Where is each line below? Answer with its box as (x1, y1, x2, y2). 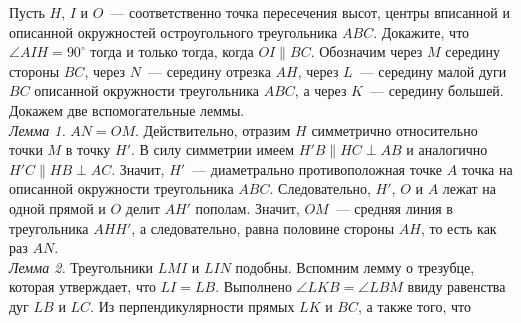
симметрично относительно (311, 119, 478, 140)
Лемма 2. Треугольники (9, 256, 154, 277)
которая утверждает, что (9, 276, 156, 297)
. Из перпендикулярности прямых (90, 295, 295, 316)
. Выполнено (215, 276, 292, 297)
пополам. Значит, (195, 197, 300, 218)
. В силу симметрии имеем (130, 139, 295, 160)
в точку (65, 139, 111, 160)
